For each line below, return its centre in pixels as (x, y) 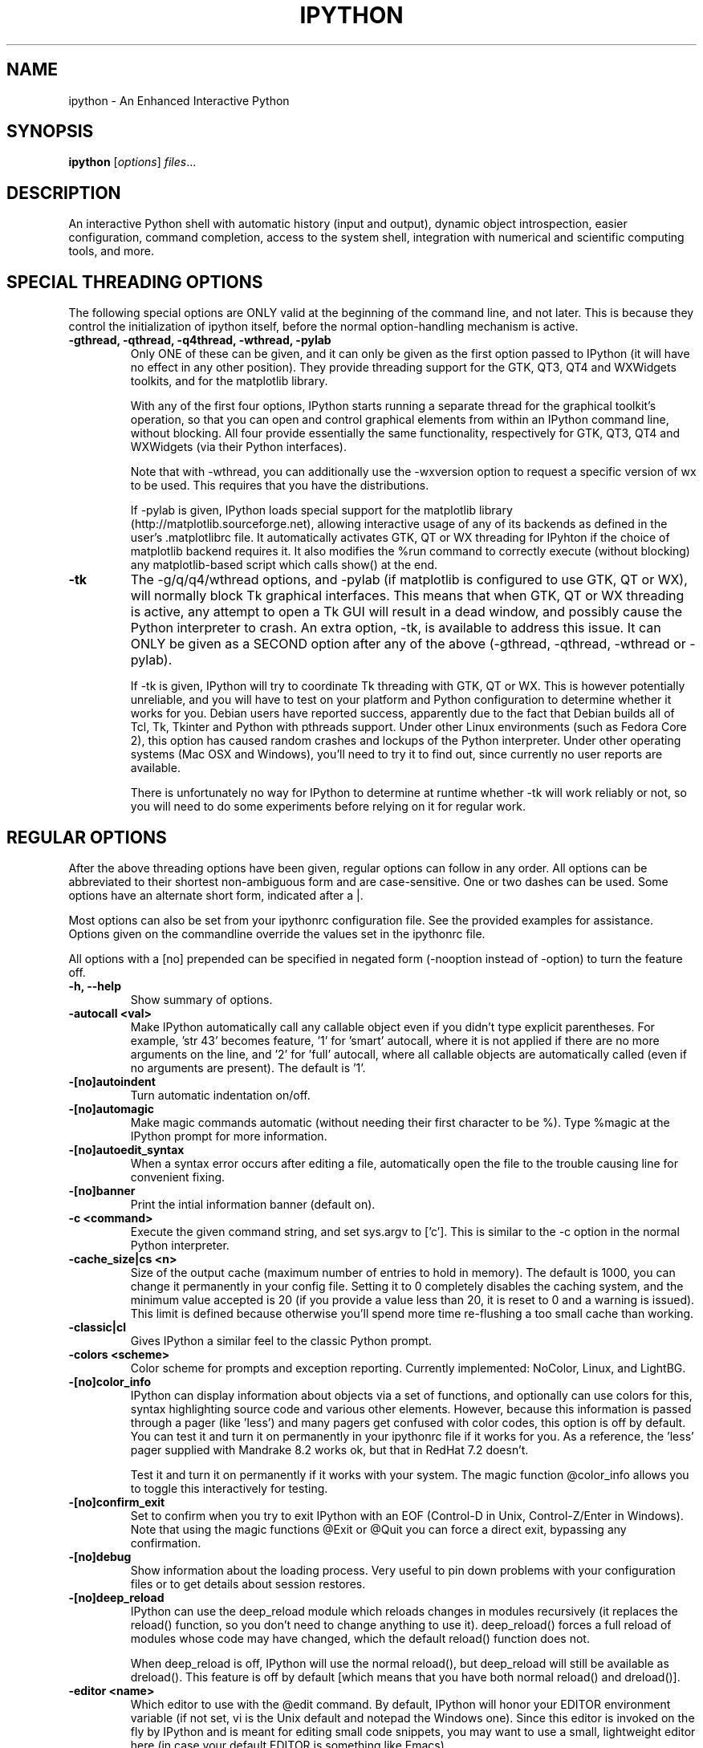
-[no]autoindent (112, 1081)
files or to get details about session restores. (248, 1583)
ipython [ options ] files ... (132, 162)
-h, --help (95, 986)
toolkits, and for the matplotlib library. (229, 381)
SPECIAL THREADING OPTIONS (135, 282)
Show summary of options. (201, 999)
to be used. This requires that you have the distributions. (280, 486)
